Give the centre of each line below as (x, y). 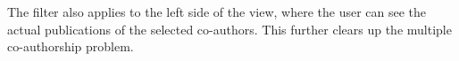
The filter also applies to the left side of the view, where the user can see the (217, 11)
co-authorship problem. (71, 46)
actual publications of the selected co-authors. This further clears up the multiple (229, 29)
